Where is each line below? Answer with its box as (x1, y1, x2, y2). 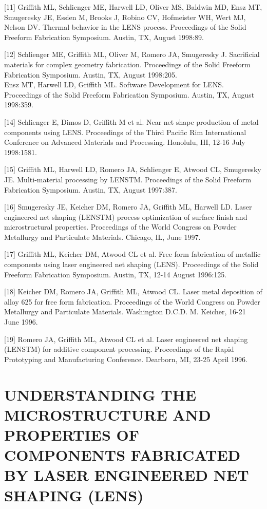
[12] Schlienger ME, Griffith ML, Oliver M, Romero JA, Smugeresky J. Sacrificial (4, 49, 260, 60)
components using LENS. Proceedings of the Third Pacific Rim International (4, 126, 246, 137)
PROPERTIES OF (4, 424, 139, 445)
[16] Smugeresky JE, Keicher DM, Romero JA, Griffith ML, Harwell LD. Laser (4, 201, 252, 212)
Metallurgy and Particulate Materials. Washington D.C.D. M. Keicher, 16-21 (4, 306, 246, 317)
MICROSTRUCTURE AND (4, 404, 211, 425)
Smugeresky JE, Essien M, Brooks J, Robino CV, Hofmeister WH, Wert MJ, (4, 11, 246, 22)
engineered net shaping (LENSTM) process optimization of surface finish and (4, 211, 247, 222)
